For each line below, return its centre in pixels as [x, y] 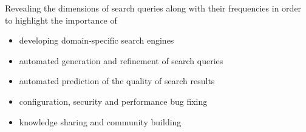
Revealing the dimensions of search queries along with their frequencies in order [153, 8]
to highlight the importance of [61, 20]
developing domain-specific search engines [97, 40]
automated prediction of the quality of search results [117, 81]
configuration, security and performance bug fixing [113, 101]
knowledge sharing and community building [100, 121]
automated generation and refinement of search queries [121, 60]
